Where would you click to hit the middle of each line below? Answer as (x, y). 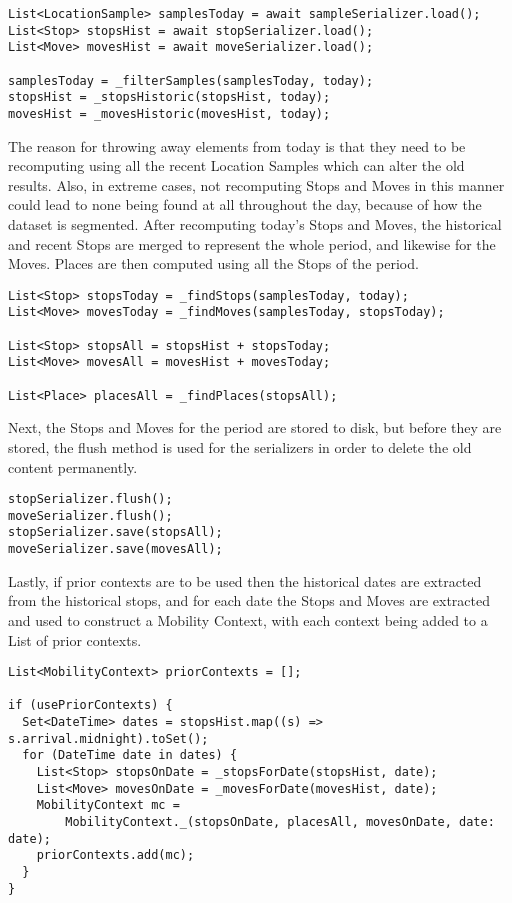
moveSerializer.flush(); (90, 515)
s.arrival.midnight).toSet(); (108, 738)
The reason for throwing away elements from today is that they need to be (237, 145)
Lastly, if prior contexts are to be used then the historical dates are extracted (245, 580)
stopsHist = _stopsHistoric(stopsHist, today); (169, 97)
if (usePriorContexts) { (90, 705)
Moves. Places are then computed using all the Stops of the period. (213, 263)
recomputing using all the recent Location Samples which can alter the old (236, 165)
